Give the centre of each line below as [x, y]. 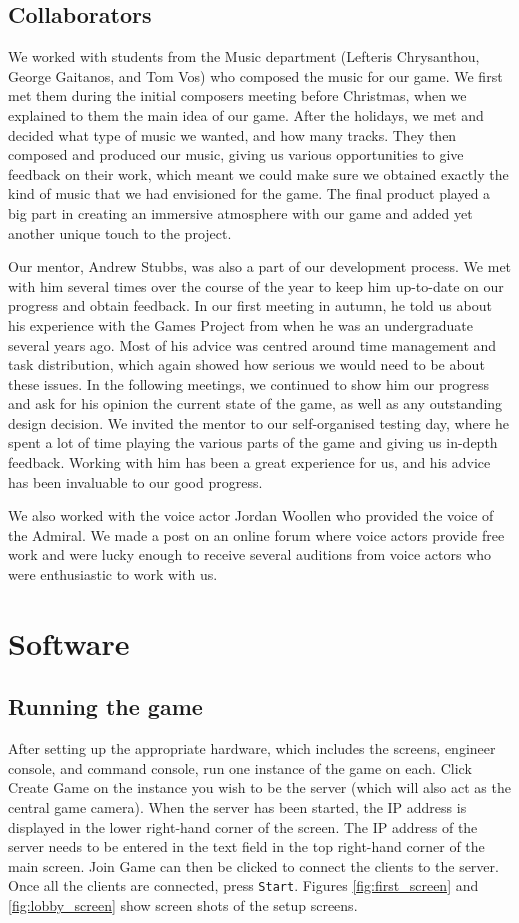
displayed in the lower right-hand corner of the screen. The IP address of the [243, 826]
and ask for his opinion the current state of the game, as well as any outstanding [255, 403]
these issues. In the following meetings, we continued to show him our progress [248, 383]
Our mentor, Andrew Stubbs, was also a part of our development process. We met [260, 266]
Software [69, 642]
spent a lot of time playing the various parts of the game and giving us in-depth [253, 442]
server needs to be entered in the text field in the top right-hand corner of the [246, 846]
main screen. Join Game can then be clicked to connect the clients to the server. [253, 865]
